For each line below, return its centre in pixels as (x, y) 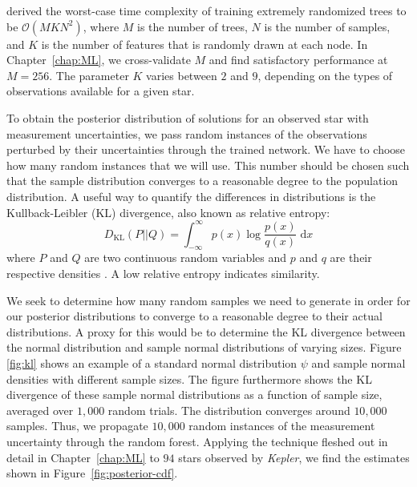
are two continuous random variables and (186, 258)
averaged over (40, 410)
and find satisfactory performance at (298, 60)
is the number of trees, (192, 26)
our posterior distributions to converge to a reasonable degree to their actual (194, 316)
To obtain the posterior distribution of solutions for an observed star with (188, 117)
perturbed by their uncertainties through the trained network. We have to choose (206, 149)
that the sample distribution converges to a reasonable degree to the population (202, 181)
